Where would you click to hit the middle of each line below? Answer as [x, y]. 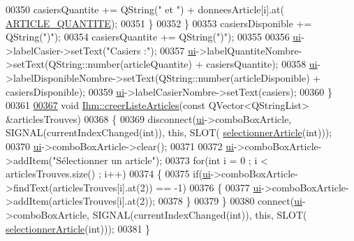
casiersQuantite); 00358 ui [262, 64]
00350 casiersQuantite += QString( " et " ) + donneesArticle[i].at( [145, 9]
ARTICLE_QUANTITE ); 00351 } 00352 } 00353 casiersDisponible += [159, 23]
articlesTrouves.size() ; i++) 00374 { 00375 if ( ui [108, 174]
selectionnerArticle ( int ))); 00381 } [78, 228]
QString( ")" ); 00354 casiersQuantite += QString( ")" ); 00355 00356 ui [154, 37]
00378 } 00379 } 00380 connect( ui [230, 201]
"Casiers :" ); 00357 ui [151, 50]
